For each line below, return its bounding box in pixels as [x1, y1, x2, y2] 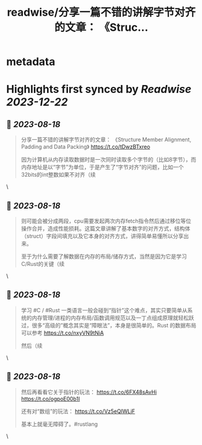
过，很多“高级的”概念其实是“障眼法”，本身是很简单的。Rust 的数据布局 [21, 321, 197, 329]
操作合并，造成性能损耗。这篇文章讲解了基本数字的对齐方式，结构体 [21, 225, 191, 232]
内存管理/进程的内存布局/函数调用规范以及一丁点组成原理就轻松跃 [31, 314, 194, 321]
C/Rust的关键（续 [21, 260, 65, 267]
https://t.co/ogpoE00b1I [21, 395, 80, 402]
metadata [6, 55, 55, 69]
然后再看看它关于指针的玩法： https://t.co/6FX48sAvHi [21, 388, 157, 396]
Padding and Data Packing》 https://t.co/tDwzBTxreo [21, 143, 151, 151]
